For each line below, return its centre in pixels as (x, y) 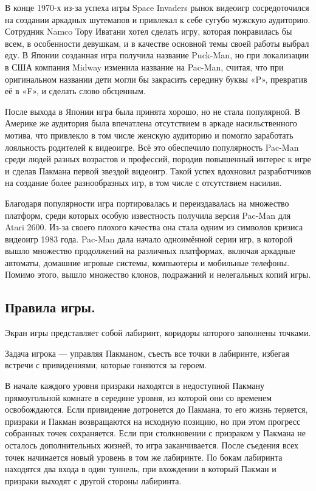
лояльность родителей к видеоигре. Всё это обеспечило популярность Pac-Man (152, 147)
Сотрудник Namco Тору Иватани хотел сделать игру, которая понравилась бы (149, 31)
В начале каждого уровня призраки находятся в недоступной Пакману (135, 386)
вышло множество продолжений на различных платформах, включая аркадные (150, 251)
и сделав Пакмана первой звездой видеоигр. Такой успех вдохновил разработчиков (158, 170)
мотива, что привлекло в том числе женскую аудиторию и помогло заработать (149, 135)
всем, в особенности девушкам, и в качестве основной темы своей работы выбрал (157, 43)
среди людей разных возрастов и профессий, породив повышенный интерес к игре (158, 159)
